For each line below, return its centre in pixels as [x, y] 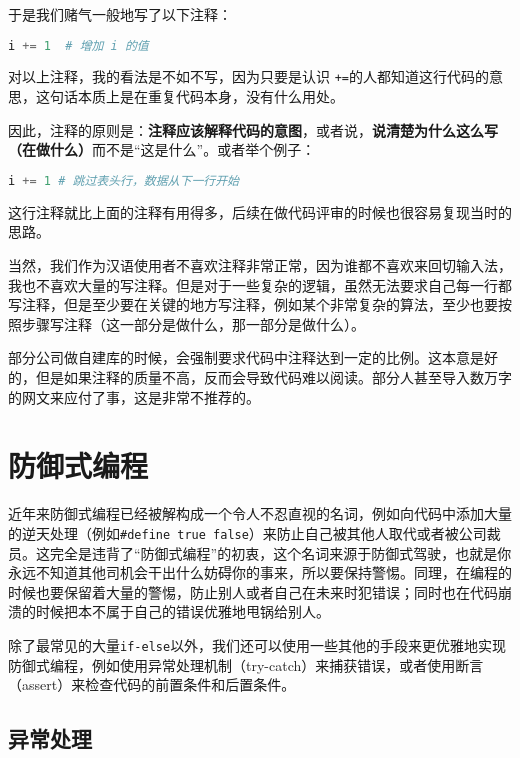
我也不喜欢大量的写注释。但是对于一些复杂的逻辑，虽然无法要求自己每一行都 [260, 284]
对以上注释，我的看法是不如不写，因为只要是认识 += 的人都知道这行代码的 [248, 76]
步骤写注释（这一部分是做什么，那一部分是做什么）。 [193, 323]
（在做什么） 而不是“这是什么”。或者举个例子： [162, 149]
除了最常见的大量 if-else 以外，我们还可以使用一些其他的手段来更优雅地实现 [257, 644]
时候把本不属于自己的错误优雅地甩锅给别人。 [182, 611]
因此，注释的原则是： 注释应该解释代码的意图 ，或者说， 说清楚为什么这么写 [253, 129]
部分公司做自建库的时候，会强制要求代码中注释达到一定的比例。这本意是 [246, 357]
